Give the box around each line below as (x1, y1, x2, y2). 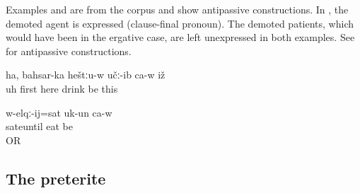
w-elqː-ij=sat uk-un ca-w (6, 105, 112, 119)
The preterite (6, 167, 106, 189)
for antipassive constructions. (6, 43, 132, 58)
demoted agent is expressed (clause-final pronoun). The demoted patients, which (6, 16, 354, 30)
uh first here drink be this (6, 81, 118, 95)
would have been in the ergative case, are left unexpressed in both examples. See (6, 30, 355, 45)
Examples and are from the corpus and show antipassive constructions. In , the (6, 2, 349, 16)
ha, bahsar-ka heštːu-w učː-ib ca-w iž (6, 67, 166, 82)
